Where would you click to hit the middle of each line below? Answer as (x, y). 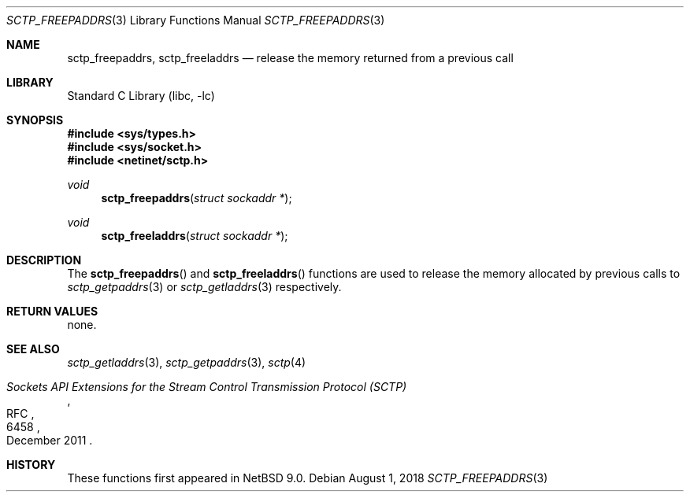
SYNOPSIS (35, 120)
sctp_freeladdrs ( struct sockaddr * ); (195, 236)
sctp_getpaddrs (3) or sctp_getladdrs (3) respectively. (204, 287)
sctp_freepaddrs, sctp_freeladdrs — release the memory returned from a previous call (290, 58)
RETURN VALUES (52, 311)
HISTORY (31, 465)
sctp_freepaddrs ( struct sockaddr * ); (197, 198)
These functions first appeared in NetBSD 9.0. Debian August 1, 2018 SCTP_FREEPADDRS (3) (308, 478)
